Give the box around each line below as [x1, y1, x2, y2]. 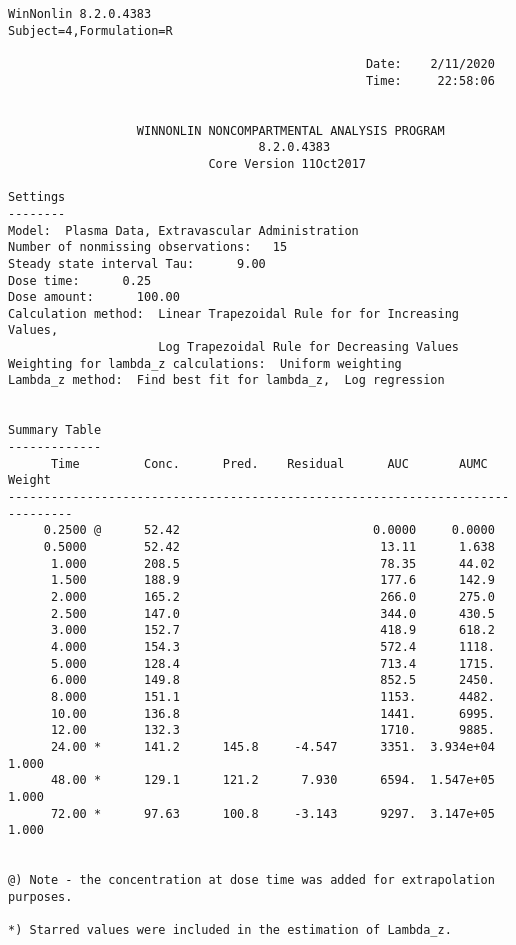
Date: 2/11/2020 [365, 56, 495, 71]
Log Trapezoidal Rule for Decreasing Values [158, 340, 460, 355]
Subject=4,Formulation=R [8, 23, 173, 38]
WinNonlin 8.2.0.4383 [8, 7, 152, 21]
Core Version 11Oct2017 [208, 156, 366, 171]
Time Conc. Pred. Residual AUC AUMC [50, 456, 488, 471]
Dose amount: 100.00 [8, 290, 180, 305]
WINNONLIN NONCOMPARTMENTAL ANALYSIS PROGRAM [136, 123, 445, 138]
